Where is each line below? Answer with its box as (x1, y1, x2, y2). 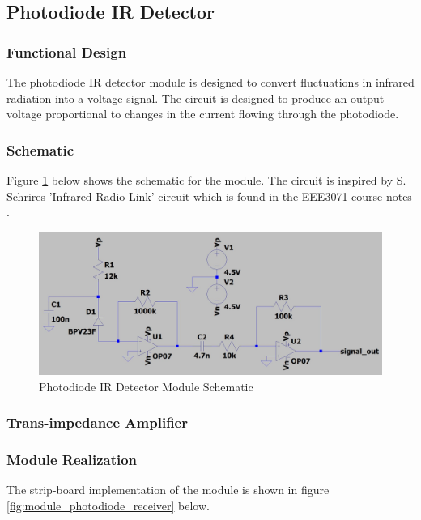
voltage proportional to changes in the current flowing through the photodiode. (6, 105, 399, 122)
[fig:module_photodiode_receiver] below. (6, 497, 210, 514)
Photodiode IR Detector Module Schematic (39, 377, 253, 394)
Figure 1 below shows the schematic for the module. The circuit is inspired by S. (6, 172, 406, 188)
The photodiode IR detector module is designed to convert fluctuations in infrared (6, 74, 415, 90)
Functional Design (6, 41, 127, 62)
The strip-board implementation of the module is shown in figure (6, 481, 330, 498)
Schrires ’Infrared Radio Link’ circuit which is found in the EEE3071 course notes (6, 187, 412, 204)
